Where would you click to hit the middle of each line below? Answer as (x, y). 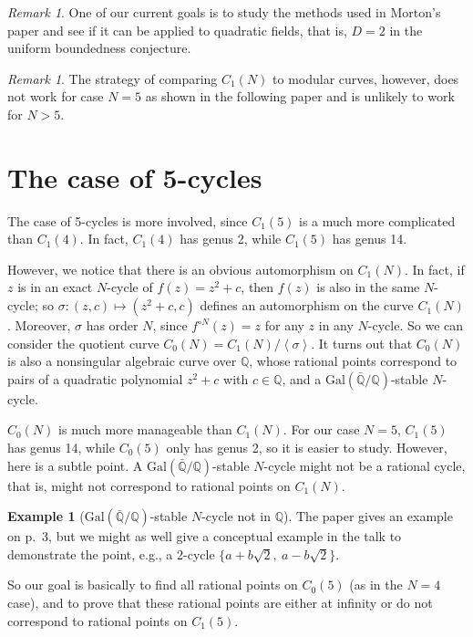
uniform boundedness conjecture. (99, 48)
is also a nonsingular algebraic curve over (122, 361)
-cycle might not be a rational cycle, (365, 465)
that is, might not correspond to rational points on (149, 485)
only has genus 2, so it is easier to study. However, (307, 448)
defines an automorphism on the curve (307, 305)
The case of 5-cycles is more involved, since (128, 220)
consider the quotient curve (83, 343)
